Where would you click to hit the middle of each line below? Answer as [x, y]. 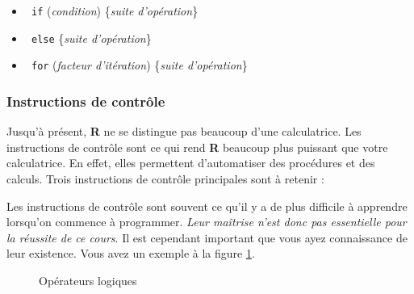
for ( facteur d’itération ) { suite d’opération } [139, 65]
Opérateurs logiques [88, 280]
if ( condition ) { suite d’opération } [115, 10]
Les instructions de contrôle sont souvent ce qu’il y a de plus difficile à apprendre [207, 206]
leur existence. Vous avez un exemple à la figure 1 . [131, 253]
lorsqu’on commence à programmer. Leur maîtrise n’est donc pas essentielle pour [207, 222]
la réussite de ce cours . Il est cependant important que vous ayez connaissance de [207, 237]
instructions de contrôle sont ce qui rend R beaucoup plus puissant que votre [197, 147]
